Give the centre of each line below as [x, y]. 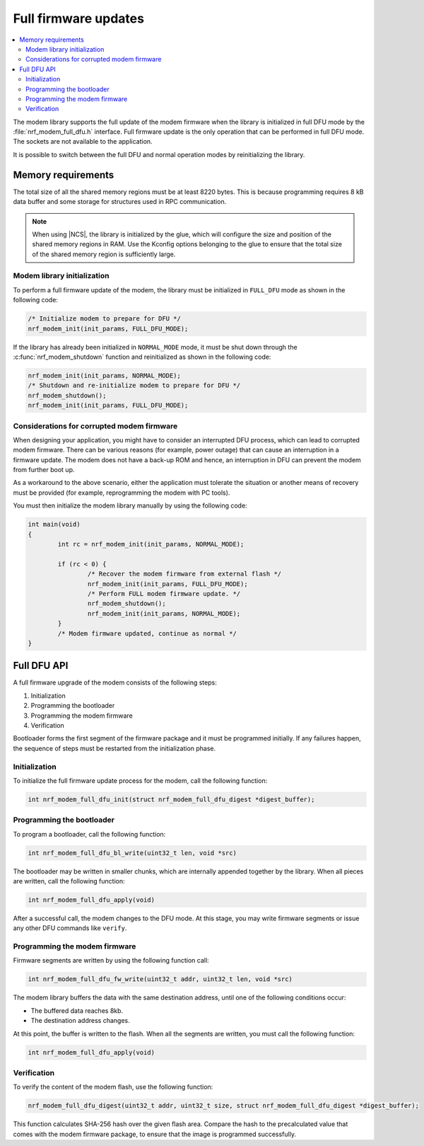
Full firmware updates [79, 18]
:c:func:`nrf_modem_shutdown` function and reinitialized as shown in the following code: [142, 357]
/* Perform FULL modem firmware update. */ [164, 594]
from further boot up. [44, 470]
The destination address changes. [80, 1021]
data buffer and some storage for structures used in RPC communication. [120, 202]
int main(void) [54, 525]
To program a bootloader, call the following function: [89, 834]
